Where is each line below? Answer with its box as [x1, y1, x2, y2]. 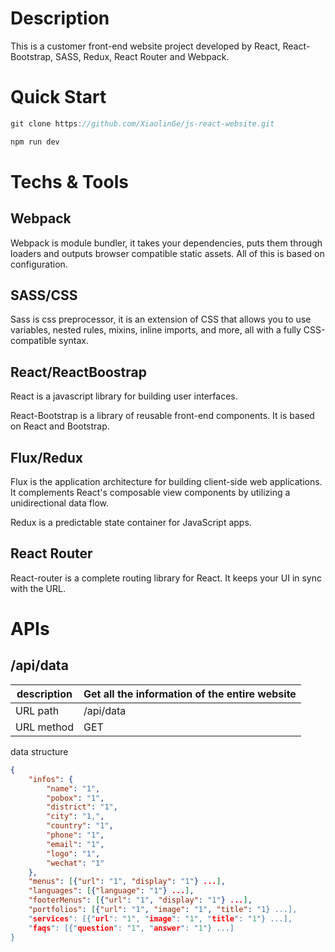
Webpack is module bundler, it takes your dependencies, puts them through [10, 237, 323, 249]
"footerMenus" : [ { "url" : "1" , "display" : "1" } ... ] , [28, 895, 253, 906]
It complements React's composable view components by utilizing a [10, 487, 291, 499]
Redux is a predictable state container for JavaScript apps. [10, 517, 252, 529]
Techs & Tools [10, 170, 129, 193]
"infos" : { [28, 774, 74, 784]
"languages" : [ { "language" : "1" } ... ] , [28, 886, 195, 896]
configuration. [10, 258, 68, 270]
